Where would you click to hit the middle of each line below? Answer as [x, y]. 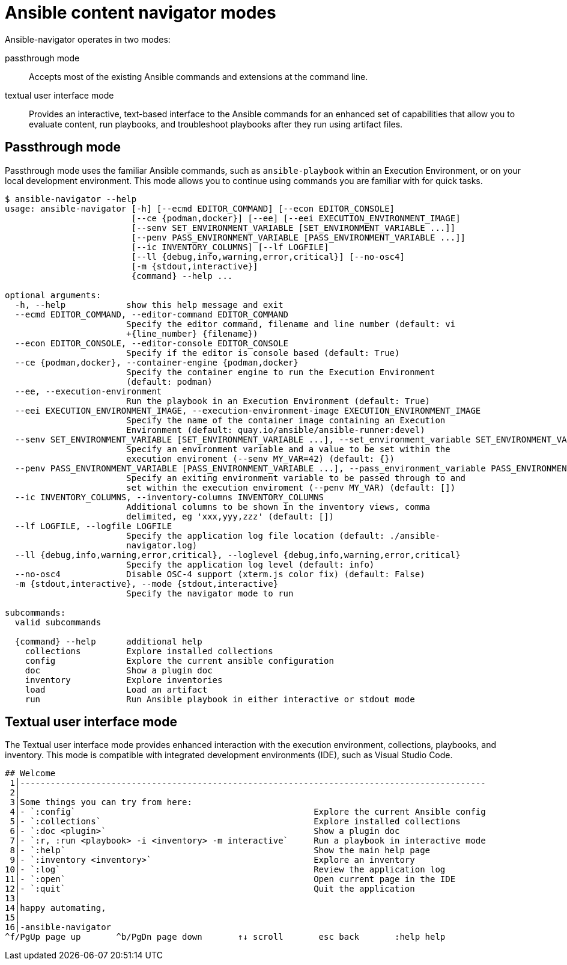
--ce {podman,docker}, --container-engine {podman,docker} [156, 362]
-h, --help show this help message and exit [149, 305]
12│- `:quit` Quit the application [210, 889]
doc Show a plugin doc [119, 670]
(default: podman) [169, 381]
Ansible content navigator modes [141, 13]
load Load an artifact [116, 689]
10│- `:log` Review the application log [225, 870]
